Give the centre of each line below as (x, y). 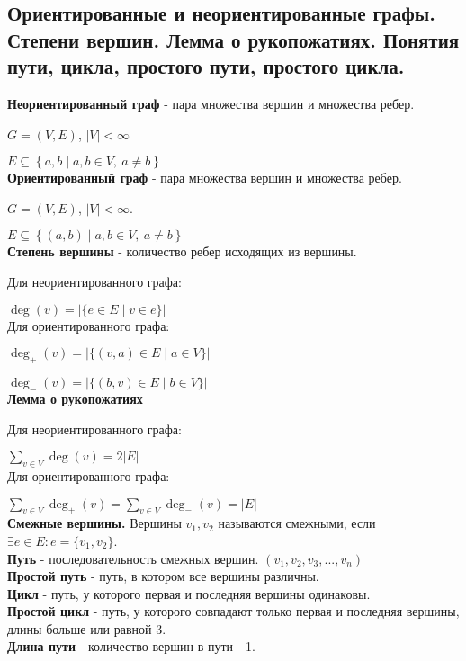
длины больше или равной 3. (87, 628)
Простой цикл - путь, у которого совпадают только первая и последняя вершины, (233, 611)
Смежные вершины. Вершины (94, 523)
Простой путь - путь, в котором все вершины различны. (163, 576)
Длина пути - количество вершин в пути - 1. (131, 646)
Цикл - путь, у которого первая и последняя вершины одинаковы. (189, 593)
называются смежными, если (297, 523)
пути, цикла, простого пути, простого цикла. (206, 66)
